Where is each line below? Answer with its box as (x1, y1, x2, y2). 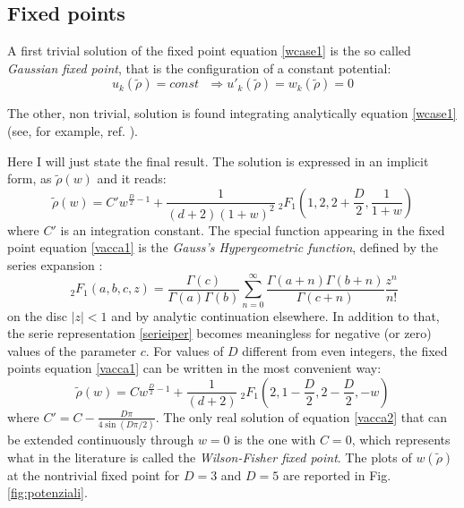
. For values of (145, 341, 224, 360)
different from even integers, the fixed (242, 341, 448, 360)
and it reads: (97, 169, 167, 188)
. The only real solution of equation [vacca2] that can (155, 407, 448, 426)
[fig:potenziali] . (7, 483, 88, 502)
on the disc (7, 306, 67, 325)
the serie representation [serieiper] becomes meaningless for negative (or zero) (7, 324, 432, 343)
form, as (7, 169, 52, 188)
